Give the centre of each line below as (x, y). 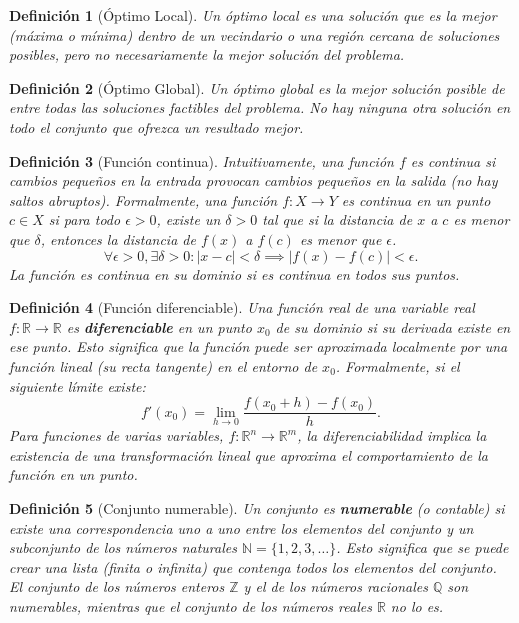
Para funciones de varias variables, (116, 435)
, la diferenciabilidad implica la (392, 435)
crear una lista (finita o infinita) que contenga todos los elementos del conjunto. (253, 566)
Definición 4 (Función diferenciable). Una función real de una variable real (242, 307)
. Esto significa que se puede (422, 547)
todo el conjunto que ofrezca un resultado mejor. (156, 126)
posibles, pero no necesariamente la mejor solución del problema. (207, 54)
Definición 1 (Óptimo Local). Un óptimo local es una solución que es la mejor (253, 15)
